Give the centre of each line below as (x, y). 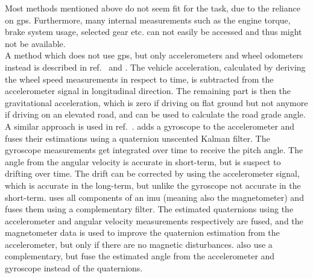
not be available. (35, 43)
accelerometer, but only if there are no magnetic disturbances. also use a (139, 244)
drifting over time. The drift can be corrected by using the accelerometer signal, (152, 173)
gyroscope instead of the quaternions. (74, 268)
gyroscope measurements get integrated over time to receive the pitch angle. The (154, 150)
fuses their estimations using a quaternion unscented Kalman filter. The (138, 138)
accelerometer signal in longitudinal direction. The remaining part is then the (148, 91)
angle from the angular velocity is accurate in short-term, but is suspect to (143, 161)
